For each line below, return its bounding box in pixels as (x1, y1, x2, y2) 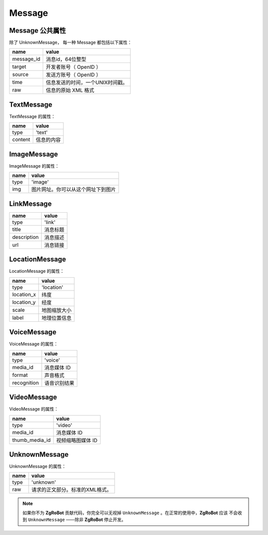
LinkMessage (9, 199, 52, 208)
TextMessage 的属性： (9, 113, 56, 119)
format (12, 371, 28, 378)
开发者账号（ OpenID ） (46, 63, 101, 70)
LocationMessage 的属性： (9, 268, 65, 274)
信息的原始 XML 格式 (46, 87, 94, 94)
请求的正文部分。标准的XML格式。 (31, 486, 112, 493)
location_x (12, 291, 36, 297)
